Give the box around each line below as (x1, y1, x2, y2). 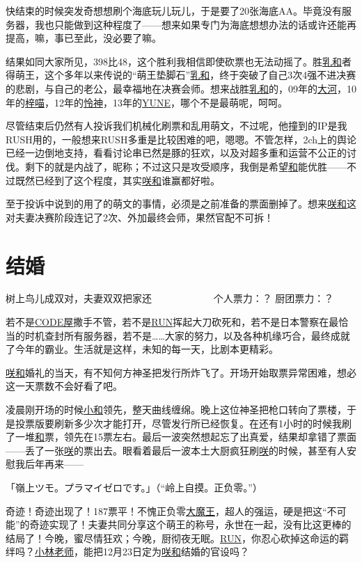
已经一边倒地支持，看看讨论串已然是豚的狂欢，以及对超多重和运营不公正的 (6, 145, 347, 160)
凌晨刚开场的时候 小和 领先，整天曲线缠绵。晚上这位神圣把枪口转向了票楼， (6, 402, 347, 416)
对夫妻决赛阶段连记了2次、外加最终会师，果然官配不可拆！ (6, 209, 274, 224)
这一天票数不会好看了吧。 (6, 379, 123, 393)
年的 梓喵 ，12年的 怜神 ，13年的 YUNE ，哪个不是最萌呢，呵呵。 (6, 95, 288, 109)
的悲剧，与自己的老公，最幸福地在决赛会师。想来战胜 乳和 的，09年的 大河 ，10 (6, 81, 356, 95)
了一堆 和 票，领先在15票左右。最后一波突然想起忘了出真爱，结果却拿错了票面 (6, 429, 356, 444)
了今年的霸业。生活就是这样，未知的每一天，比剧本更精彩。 (6, 342, 278, 356)
